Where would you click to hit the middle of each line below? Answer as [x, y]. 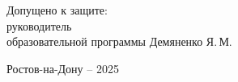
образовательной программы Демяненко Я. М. [119, 41]
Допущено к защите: [57, 10]
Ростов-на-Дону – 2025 [63, 68]
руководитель [39, 25]
